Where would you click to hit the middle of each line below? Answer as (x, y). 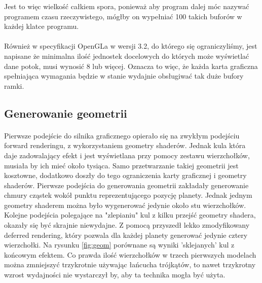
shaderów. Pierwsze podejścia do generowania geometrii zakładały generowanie (126, 185)
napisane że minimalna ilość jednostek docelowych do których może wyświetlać (127, 56)
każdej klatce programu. (42, 26)
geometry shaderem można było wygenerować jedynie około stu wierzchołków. (125, 205)
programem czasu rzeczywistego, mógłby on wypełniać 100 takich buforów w (123, 16)
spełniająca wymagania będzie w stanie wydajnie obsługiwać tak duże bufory (124, 76)
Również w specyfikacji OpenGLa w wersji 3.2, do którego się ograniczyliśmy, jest (131, 46)
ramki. (14, 85)
